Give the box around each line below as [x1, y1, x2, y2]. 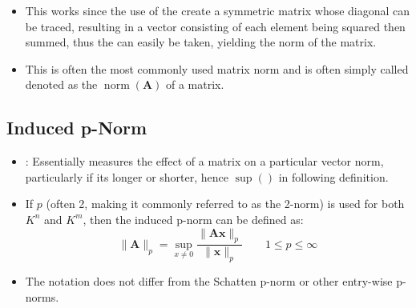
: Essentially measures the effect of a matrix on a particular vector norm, [25, 153, 384, 170]
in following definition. [278, 168, 389, 185]
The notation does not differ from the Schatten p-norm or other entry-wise [25, 273, 393, 290]
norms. [25, 288, 59, 305]
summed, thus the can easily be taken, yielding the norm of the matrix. [25, 34, 377, 50]
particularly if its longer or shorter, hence [25, 168, 228, 185]
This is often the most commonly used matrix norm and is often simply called [25, 60, 409, 77]
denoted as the [25, 76, 98, 93]
